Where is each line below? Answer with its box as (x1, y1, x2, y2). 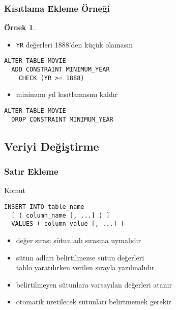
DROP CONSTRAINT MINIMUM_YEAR (11, 115, 113, 123)
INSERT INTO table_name (4, 203, 84, 210)
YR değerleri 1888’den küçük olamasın (16, 39, 133, 50)
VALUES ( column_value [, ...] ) (11, 220, 125, 228)
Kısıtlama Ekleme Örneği (4, 2, 110, 14)
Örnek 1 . (4, 22, 35, 33)
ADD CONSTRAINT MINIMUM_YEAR (11, 66, 110, 74)
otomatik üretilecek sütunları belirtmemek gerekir (16, 296, 171, 307)
